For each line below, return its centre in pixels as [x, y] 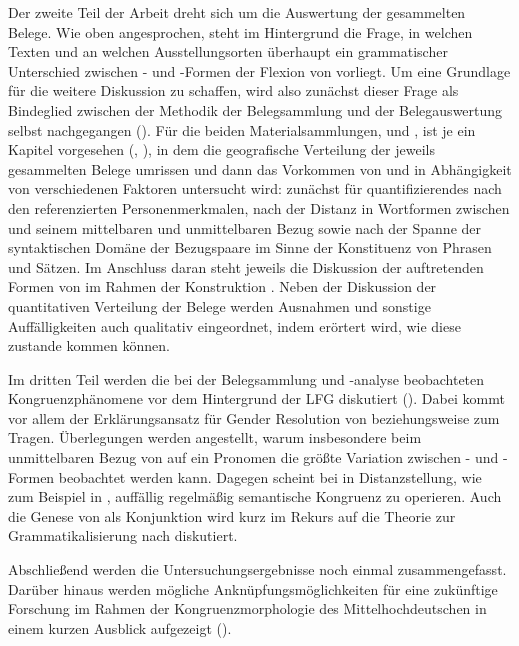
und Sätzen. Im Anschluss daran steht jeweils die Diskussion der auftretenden [246, 266]
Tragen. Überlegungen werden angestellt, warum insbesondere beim [215, 437]
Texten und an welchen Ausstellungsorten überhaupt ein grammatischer [228, 51]
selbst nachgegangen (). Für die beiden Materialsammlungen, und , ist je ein [242, 129]
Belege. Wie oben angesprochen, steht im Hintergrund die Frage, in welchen [240, 31]
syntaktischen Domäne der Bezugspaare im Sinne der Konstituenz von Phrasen [250, 247]
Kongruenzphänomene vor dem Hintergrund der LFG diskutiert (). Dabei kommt [256, 398]
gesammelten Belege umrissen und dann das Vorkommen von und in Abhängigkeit [260, 168]
